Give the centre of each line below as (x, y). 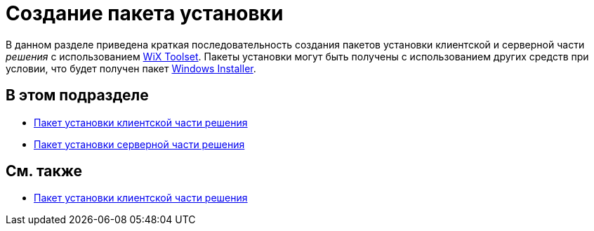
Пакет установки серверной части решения (139, 144)
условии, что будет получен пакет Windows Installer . (131, 68)
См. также (44, 171)
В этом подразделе (77, 95)
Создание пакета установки (145, 13)
